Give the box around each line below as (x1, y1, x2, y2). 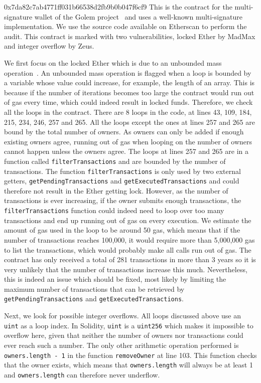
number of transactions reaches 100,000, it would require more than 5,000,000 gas (4, 234, 255, 245)
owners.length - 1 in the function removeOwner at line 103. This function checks (4, 349, 257, 360)
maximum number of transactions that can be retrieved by (4, 283, 185, 294)
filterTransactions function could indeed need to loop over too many (4, 205, 224, 216)
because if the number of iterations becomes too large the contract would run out (4, 87, 254, 97)
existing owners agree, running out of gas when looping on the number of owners (4, 136, 252, 146)
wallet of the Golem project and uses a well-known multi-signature (34, 11, 242, 22)
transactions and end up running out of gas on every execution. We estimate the (4, 215, 251, 225)
